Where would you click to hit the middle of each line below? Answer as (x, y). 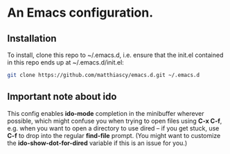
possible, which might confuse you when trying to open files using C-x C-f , (115, 121)
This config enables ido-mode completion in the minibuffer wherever (106, 113)
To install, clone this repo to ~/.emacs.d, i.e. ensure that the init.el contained (115, 55)
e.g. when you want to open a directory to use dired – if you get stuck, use (113, 128)
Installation (32, 38)
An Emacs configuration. (80, 13)
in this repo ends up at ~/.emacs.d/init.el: (66, 62)
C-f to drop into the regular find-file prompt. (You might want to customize (114, 135)
